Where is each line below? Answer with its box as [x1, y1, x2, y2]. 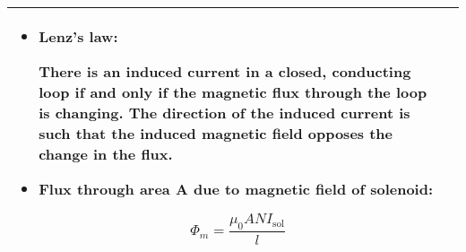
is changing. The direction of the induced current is [39, 102, 410, 123]
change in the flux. [39, 143, 173, 164]
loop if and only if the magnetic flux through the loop [39, 82, 427, 102]
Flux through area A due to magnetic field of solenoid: [39, 178, 434, 199]
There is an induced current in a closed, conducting [39, 61, 411, 82]
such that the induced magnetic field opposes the [39, 123, 393, 143]
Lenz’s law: [39, 26, 118, 47]
